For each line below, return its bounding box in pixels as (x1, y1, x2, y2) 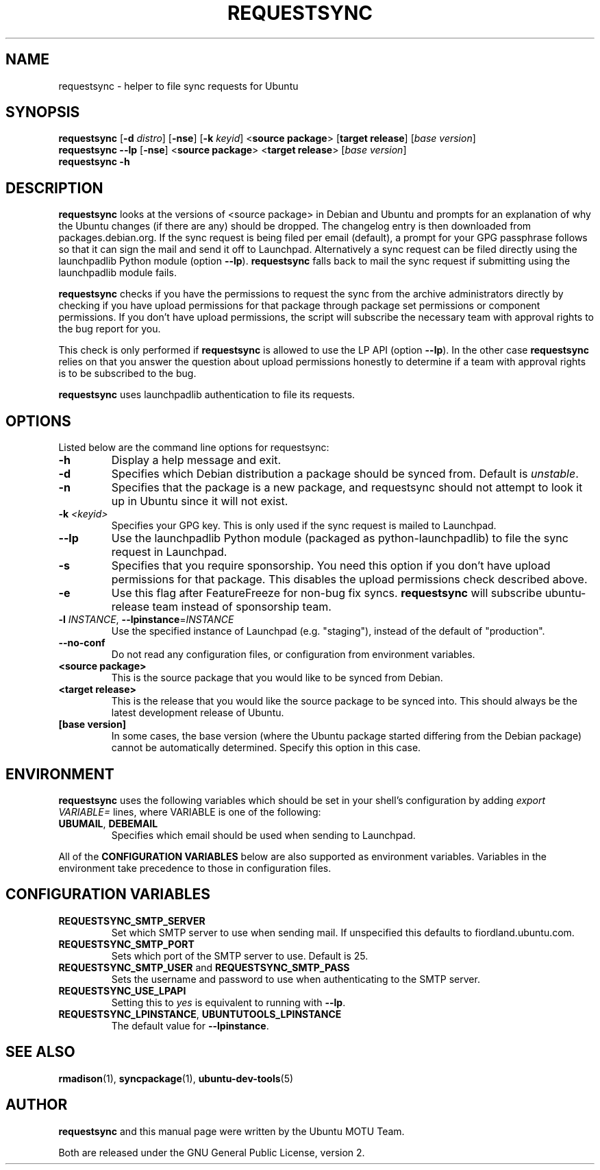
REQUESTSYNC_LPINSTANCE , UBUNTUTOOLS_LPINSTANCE (58, 1008, 342, 1020)
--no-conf (58, 637, 105, 649)
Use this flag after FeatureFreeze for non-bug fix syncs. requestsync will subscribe (111, 586, 542, 600)
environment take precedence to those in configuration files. (58, 862, 332, 874)
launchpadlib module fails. (58, 267, 177, 279)
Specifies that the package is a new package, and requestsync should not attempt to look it (111, 480, 583, 495)
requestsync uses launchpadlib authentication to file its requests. (58, 389, 355, 401)
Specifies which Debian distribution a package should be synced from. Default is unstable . (111, 467, 579, 481)
